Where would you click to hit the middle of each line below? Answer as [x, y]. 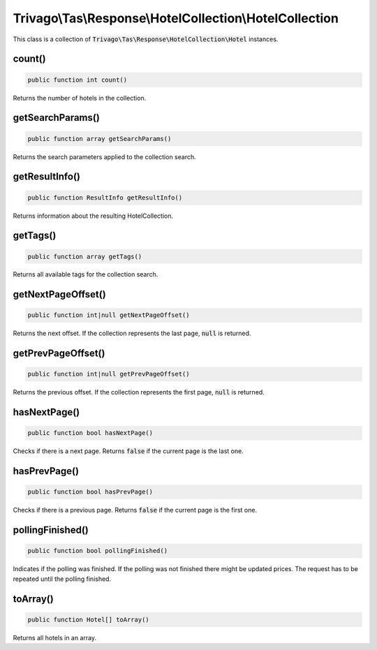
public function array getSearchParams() [99, 139]
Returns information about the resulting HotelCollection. [93, 216]
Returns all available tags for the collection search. [86, 274]
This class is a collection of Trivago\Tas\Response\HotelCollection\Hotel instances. [146, 39]
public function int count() [77, 80]
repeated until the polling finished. [62, 579]
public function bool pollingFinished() [97, 551]
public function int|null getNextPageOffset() [109, 315]
